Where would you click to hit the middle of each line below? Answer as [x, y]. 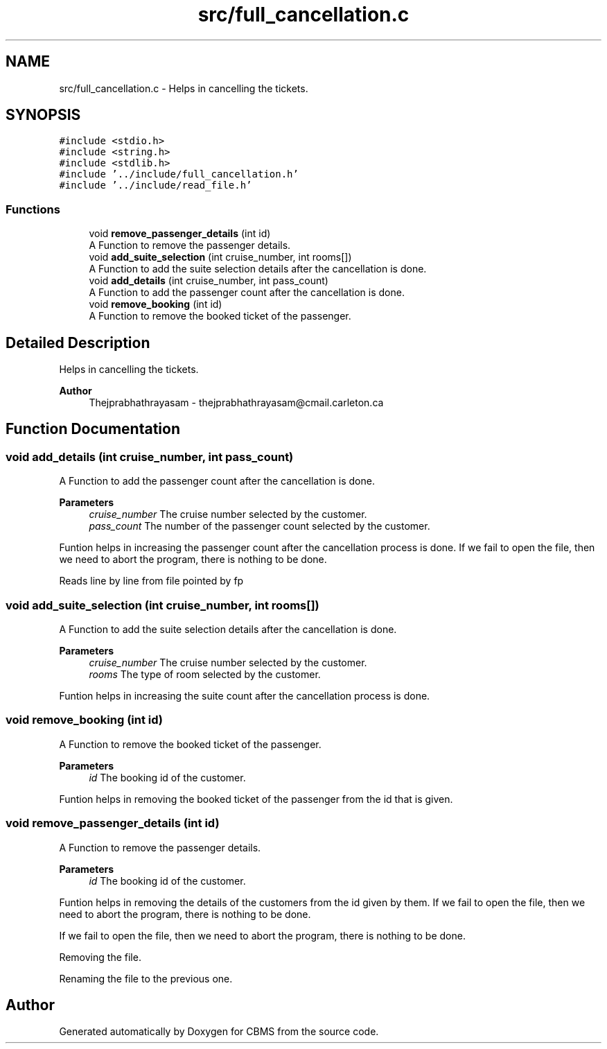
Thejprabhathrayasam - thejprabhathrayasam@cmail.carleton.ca [236, 403]
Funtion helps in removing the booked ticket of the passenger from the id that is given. [256, 799]
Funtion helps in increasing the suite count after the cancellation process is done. [245, 696]
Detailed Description [78, 343]
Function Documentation [93, 429]
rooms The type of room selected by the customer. [205, 674]
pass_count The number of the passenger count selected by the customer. [259, 526]
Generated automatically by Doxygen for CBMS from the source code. [219, 1032]
